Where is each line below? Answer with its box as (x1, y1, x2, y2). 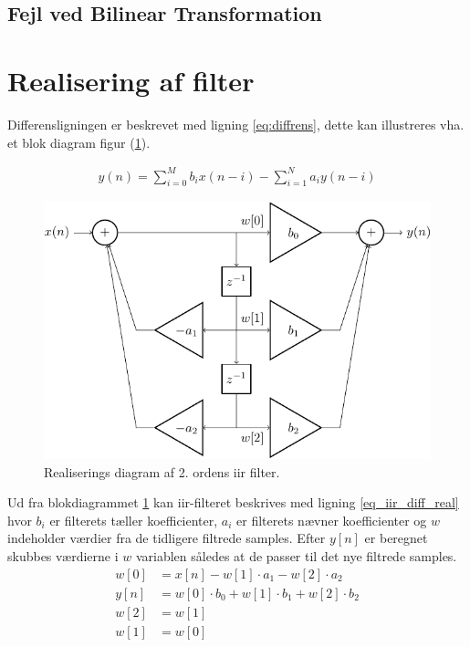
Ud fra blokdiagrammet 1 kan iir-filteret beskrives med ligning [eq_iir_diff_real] (7, 493, 459, 512)
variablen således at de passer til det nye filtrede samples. (135, 546, 457, 565)
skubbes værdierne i (7, 546, 119, 565)
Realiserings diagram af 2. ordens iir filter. (44, 462, 280, 481)
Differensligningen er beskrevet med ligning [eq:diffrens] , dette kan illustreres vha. (7, 114, 465, 133)
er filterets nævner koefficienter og (236, 510, 427, 529)
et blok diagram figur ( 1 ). (7, 132, 151, 151)
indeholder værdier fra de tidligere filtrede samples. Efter (7, 528, 326, 548)
